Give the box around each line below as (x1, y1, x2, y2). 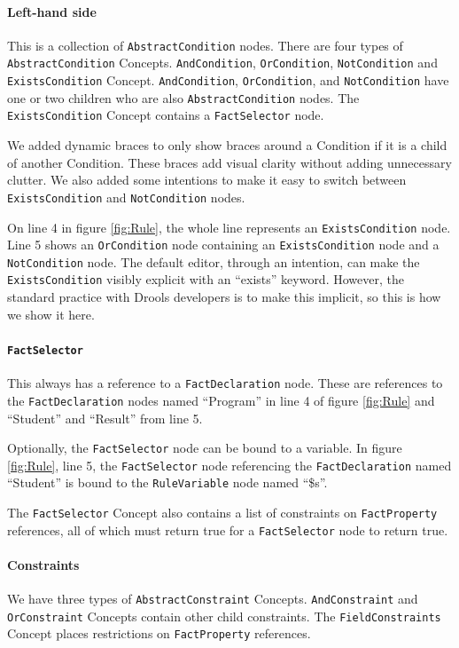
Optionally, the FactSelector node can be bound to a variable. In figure (7, 439, 402, 457)
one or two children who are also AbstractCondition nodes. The (7, 88, 360, 107)
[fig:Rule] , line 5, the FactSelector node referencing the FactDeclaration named (7, 455, 452, 474)
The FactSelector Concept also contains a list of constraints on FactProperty (7, 503, 438, 522)
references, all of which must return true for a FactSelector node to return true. (7, 520, 448, 539)
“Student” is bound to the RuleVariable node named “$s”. (7, 473, 328, 492)
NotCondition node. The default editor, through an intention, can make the (7, 252, 420, 271)
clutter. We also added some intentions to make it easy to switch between (7, 170, 407, 189)
